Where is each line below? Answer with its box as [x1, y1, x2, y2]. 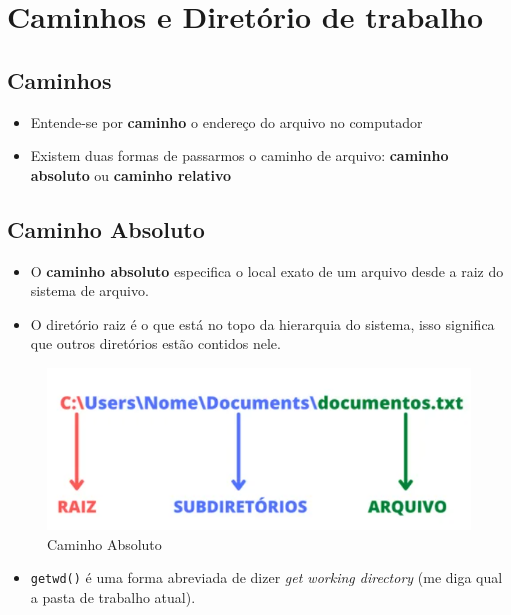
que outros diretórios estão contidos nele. [30, 333, 281, 354]
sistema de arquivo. [30, 280, 149, 301]
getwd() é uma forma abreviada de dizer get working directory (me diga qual [30, 567, 503, 588]
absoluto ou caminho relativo [30, 164, 232, 185]
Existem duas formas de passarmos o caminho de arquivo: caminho [30, 145, 449, 166]
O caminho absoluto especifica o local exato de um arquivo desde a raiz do [30, 260, 504, 281]
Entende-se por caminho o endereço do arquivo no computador [30, 111, 423, 132]
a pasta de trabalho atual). [30, 586, 196, 607]
